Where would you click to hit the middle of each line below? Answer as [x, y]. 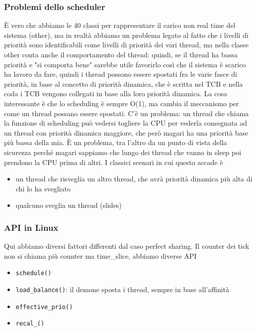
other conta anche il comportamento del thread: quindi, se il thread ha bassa [121, 54]
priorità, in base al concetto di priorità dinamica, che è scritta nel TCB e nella [124, 83]
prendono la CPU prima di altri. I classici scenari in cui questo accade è [114, 162]
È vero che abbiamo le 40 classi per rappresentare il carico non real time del [120, 25]
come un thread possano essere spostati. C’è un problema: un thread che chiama [127, 113]
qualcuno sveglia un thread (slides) [69, 205]
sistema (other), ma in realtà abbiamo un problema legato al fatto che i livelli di [126, 35]
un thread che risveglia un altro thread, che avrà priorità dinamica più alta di [134, 179]
